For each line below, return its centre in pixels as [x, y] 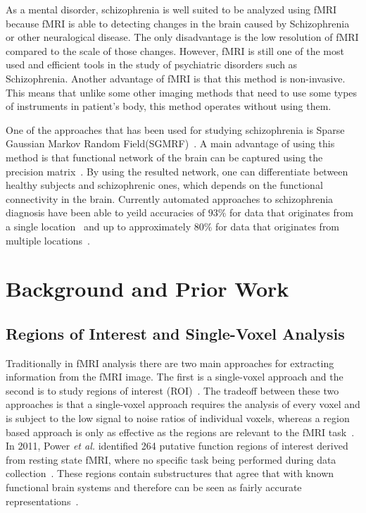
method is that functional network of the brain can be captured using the [164, 157]
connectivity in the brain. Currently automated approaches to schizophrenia [170, 198]
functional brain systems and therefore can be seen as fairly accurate [154, 487]
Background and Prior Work [147, 289]
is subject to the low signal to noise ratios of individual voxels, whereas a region [178, 418]
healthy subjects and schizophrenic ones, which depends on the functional [164, 185]
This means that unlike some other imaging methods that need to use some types [182, 92]
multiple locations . [48, 240]
